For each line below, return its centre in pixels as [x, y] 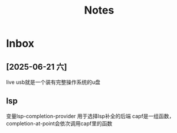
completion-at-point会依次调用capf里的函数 [59, 123]
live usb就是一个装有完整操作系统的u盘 [53, 82]
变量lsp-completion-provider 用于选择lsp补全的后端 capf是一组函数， [90, 116]
